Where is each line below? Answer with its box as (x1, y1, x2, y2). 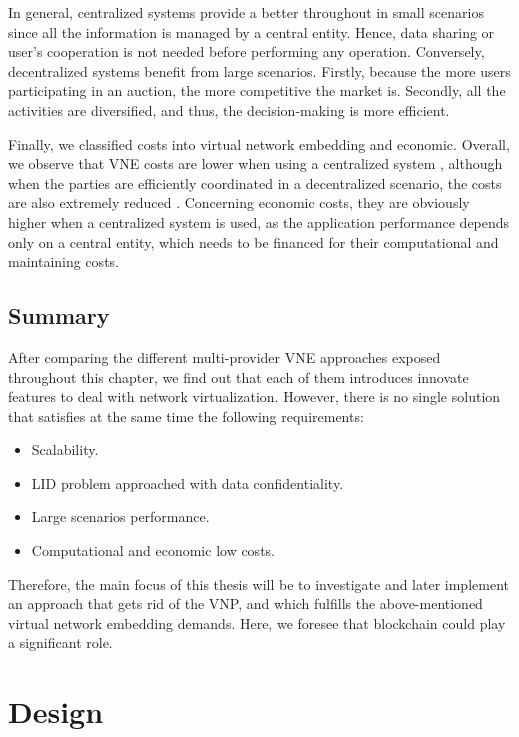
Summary (8, 300, 110, 331)
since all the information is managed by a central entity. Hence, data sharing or (8, 21, 495, 42)
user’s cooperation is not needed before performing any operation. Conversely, (8, 41, 485, 62)
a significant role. (8, 632, 113, 653)
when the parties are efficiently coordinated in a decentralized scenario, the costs (8, 172, 502, 193)
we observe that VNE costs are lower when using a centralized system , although (8, 153, 503, 174)
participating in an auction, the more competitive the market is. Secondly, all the (8, 80, 506, 101)
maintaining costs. (8, 251, 119, 272)
